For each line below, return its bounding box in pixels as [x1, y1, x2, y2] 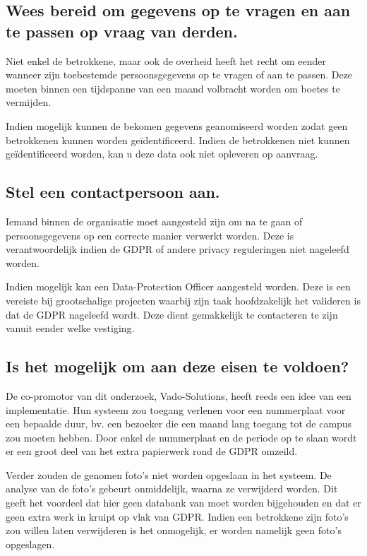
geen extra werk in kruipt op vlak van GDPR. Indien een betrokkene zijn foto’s [6, 509, 349, 524]
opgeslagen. [6, 536, 55, 551]
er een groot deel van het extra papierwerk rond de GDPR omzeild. [6, 444, 298, 459]
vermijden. [6, 95, 52, 110]
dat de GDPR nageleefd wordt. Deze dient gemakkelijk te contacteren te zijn [6, 307, 338, 321]
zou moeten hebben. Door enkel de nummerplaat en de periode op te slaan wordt [6, 430, 357, 444]
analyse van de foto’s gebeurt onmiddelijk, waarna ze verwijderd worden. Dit [6, 481, 338, 496]
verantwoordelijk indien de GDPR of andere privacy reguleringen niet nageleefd [6, 242, 349, 256]
